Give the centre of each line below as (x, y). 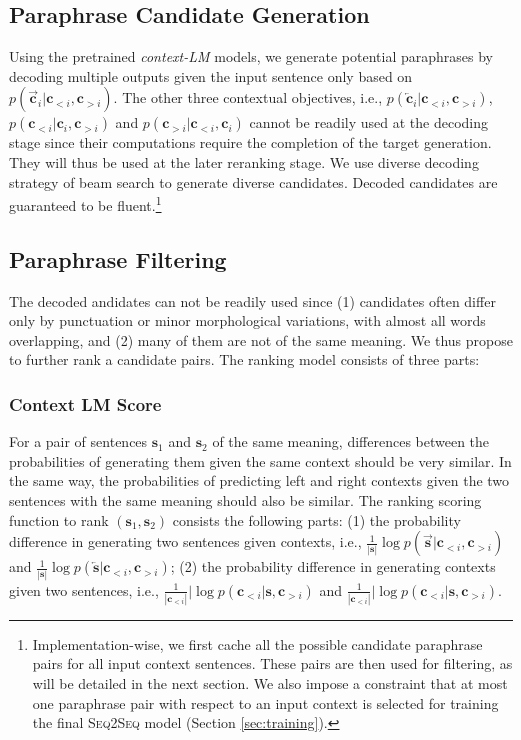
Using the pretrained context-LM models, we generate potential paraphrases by (251, 56)
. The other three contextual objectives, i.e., (248, 97)
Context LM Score (85, 403)
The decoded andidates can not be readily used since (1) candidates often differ (252, 300)
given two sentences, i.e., (84, 589)
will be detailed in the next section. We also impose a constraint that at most (270, 683)
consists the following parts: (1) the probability (316, 519)
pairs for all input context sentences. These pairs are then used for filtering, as (272, 663)
